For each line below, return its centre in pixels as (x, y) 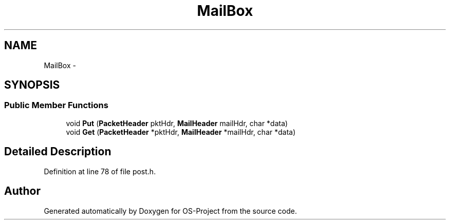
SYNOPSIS (32, 85)
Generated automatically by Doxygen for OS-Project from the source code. (170, 211)
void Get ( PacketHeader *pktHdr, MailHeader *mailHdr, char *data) (181, 132)
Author (22, 191)
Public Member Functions (56, 105)
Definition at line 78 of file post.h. (100, 171)
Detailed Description (58, 152)
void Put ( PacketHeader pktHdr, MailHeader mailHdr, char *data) (177, 123)
